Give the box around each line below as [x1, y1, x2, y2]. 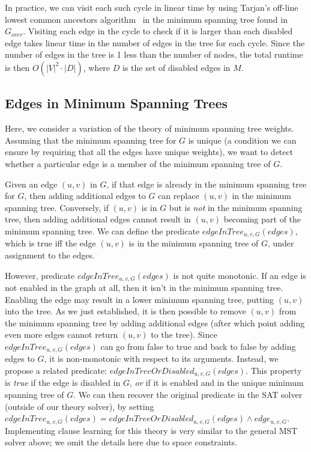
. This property [246, 364, 302, 377]
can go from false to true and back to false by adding [100, 340, 296, 352]
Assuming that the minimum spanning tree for [5, 133, 177, 146]
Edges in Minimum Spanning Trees [5, 94, 228, 112]
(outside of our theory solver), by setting [5, 400, 154, 412]
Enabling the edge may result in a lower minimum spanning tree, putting [5, 293, 274, 305]
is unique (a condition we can [188, 133, 297, 146]
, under [267, 237, 294, 249]
